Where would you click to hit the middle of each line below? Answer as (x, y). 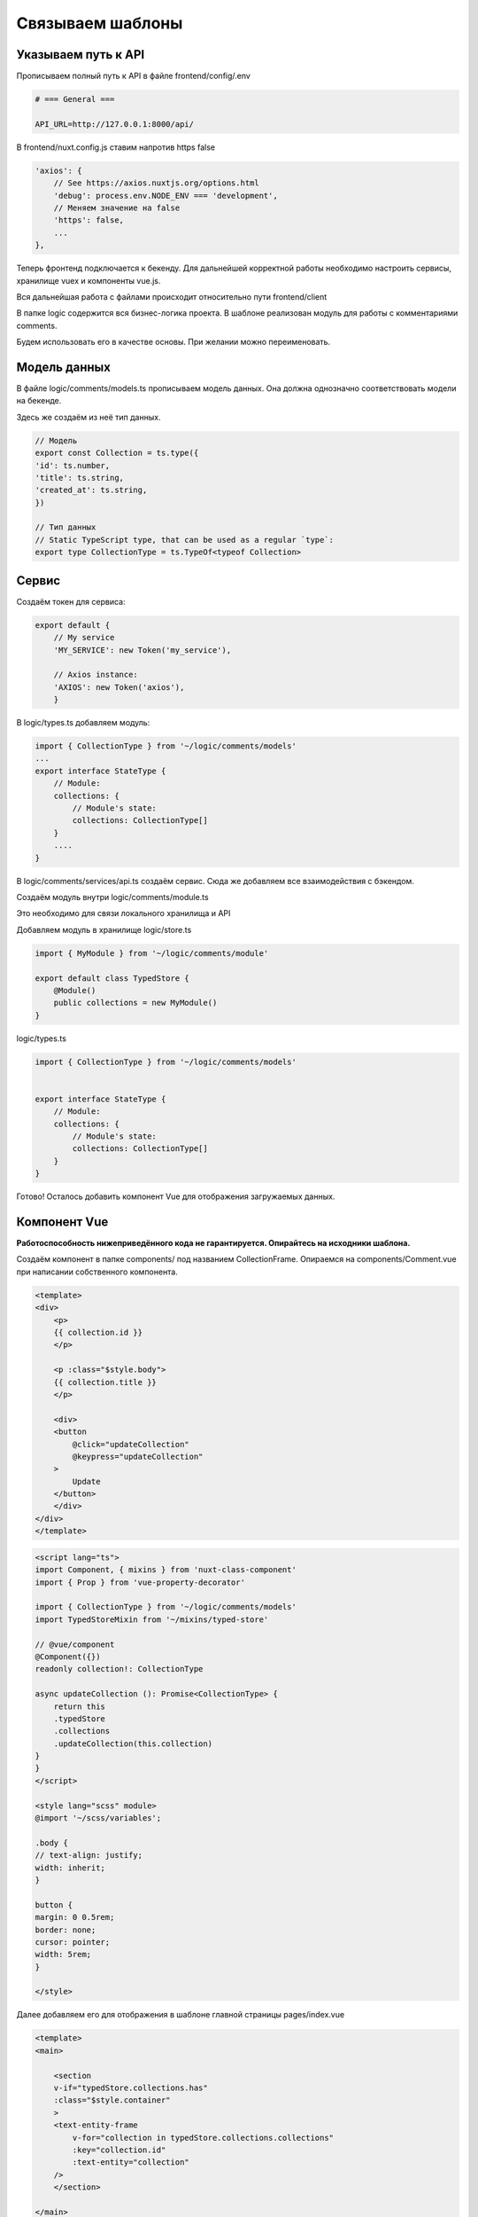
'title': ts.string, (79, 478)
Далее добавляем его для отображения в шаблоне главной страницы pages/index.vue (181, 2015)
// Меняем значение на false (117, 208)
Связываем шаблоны (100, 23)
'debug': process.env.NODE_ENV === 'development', (166, 196)
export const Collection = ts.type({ (117, 453)
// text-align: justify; (89, 1855)
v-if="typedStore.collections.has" (131, 2088)
